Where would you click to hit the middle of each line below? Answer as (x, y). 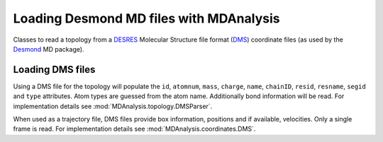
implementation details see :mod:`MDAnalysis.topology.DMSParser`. (113, 106)
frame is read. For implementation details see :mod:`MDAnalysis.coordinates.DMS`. (134, 129)
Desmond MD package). (49, 49)
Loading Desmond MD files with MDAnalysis (146, 18)
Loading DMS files (54, 70)
